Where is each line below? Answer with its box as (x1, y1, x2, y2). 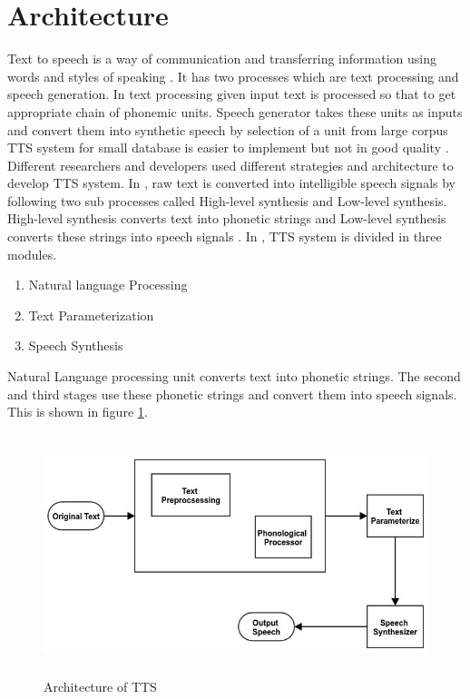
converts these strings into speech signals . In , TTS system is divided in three (7, 227, 442, 246)
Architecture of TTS (44, 676, 157, 695)
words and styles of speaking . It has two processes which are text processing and (7, 66, 459, 85)
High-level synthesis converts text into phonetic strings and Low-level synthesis (7, 209, 446, 228)
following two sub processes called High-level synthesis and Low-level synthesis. (7, 191, 447, 210)
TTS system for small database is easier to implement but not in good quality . (7, 138, 449, 157)
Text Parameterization (28, 305, 154, 324)
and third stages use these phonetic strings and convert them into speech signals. (7, 384, 457, 403)
